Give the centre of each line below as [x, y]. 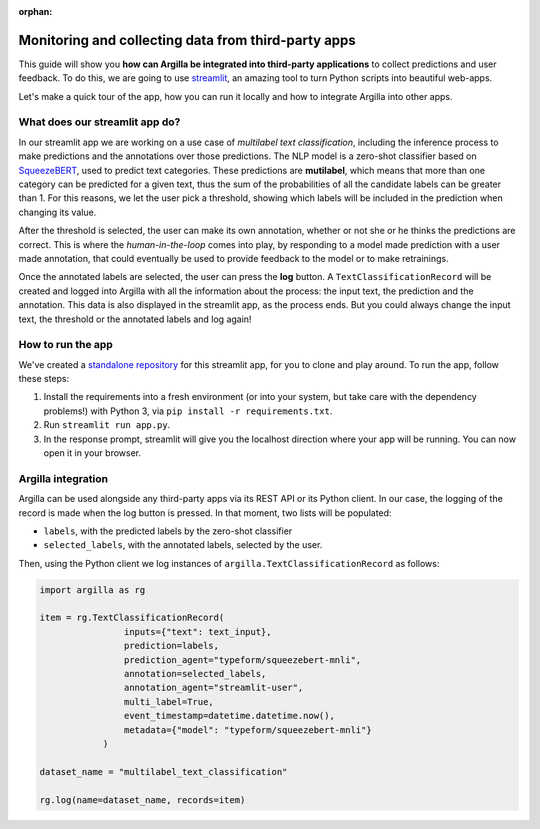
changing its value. [57, 212]
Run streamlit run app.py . [107, 425]
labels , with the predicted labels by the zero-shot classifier [168, 531]
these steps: [44, 379]
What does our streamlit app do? [99, 122]
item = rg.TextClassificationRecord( [132, 618]
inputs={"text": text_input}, [197, 631]
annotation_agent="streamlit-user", [213, 688]
